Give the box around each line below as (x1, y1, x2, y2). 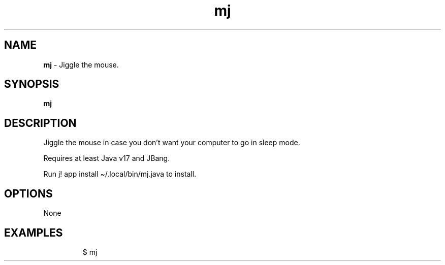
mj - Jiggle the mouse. (43, 60, 119, 69)
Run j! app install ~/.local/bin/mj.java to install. (43, 170, 197, 179)
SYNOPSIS (4, 78, 59, 91)
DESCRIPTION (4, 116, 77, 129)
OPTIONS (4, 187, 53, 200)
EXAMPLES (4, 226, 63, 239)
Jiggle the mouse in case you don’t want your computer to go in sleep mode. (43, 138, 300, 147)
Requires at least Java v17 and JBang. (43, 154, 170, 163)
